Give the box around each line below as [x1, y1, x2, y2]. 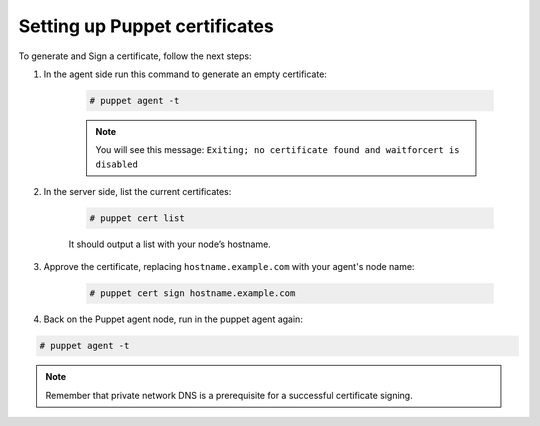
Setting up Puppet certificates [18, 15, 274, 37]
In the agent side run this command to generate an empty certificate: [43, 68, 327, 80]
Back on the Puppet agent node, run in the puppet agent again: [43, 313, 304, 325]
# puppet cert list [89, 213, 185, 224]
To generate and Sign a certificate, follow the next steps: [18, 50, 252, 62]
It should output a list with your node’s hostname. [68, 238, 272, 250]
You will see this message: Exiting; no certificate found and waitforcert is [95, 144, 460, 156]
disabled [95, 158, 139, 170]
